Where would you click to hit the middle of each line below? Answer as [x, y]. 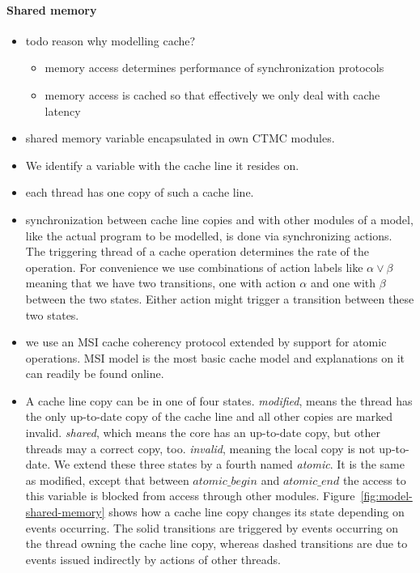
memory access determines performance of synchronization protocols [214, 68]
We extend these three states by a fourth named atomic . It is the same [229, 464]
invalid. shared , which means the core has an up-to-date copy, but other [203, 433]
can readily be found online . [95, 374]
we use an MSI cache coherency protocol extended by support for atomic [206, 342]
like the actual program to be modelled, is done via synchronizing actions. [209, 235]
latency [63, 110]
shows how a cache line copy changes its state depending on [257, 512]
